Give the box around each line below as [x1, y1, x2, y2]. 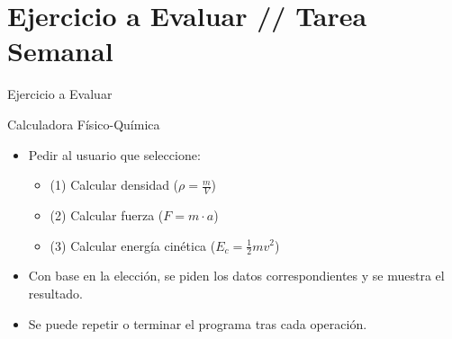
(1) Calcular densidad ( [50, 175, 179, 194]
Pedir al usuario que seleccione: [28, 145, 201, 164]
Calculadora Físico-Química [7, 114, 160, 133]
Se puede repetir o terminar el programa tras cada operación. [28, 314, 367, 333]
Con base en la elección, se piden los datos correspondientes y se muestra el [28, 266, 445, 285]
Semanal [7, 32, 113, 69]
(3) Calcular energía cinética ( [50, 236, 216, 254]
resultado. [28, 283, 83, 302]
